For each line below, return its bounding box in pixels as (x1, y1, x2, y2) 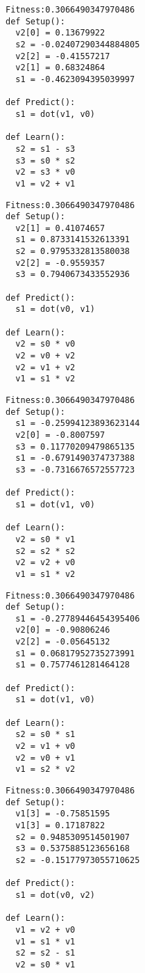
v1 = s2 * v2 (15, 764, 76, 775)
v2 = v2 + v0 (15, 557, 76, 568)
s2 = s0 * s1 (15, 729, 76, 740)
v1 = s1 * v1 (15, 936, 76, 947)
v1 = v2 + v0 (15, 924, 76, 935)
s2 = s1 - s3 (15, 143, 76, 154)
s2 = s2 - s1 (15, 948, 76, 958)
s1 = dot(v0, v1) (15, 304, 95, 315)
